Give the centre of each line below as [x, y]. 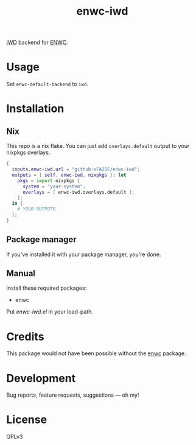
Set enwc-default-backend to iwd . [47, 84]
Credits [25, 337]
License [27, 420]
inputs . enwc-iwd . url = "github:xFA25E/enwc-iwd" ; [76, 169]
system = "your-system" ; [54, 186]
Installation [35, 109]
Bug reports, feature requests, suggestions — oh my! [73, 395]
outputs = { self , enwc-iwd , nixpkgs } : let [69, 175]
